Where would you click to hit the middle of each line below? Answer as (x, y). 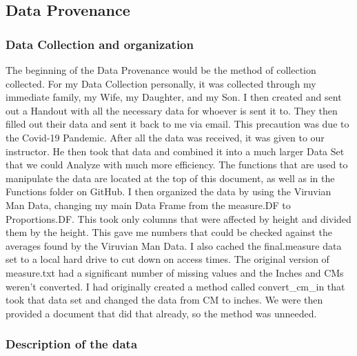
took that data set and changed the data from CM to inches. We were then (164, 300)
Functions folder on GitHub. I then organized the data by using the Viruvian (169, 191)
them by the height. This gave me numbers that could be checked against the (169, 232)
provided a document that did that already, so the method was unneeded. (161, 313)
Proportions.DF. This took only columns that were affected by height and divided (178, 218)
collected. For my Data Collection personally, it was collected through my (161, 83)
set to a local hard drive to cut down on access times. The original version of (167, 259)
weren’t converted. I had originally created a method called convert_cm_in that (175, 286)
